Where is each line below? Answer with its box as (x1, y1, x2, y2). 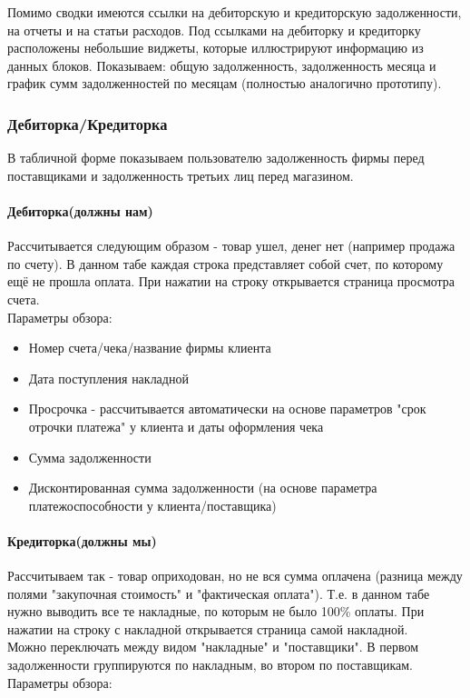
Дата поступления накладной (28, 368, 189, 387)
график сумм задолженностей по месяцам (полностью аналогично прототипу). (7, 74, 442, 93)
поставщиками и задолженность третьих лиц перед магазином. (7, 165, 354, 184)
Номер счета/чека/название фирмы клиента (28, 338, 271, 357)
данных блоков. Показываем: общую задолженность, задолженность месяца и (7, 55, 436, 75)
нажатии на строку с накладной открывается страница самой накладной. (7, 619, 408, 638)
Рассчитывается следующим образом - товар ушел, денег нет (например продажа (7, 236, 455, 255)
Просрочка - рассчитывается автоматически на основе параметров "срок (28, 399, 426, 418)
